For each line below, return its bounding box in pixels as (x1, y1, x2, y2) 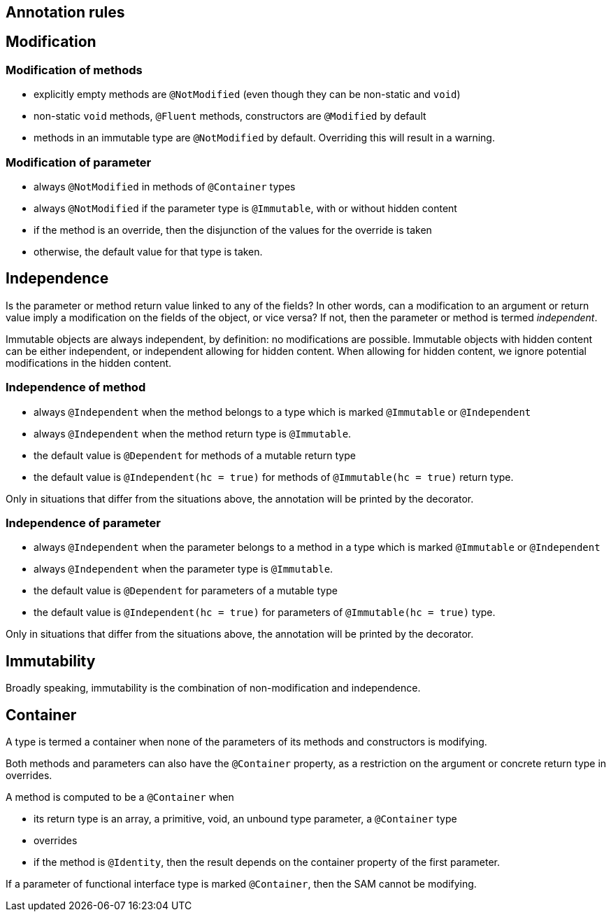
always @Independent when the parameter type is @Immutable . (34, 563, 333, 575)
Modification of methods (6, 62, 143, 77)
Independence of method (6, 380, 146, 395)
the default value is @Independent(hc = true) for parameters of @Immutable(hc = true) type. (34, 606, 496, 619)
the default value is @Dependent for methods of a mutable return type (34, 449, 356, 461)
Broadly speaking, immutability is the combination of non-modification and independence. (6, 682, 421, 694)
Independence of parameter (6, 515, 161, 530)
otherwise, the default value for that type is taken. (34, 245, 263, 258)
